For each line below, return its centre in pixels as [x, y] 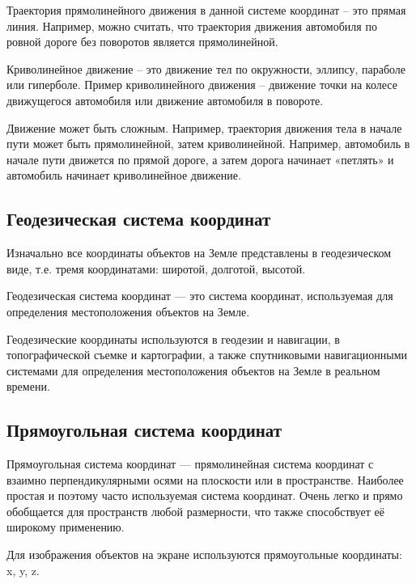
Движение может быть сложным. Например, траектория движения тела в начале [204, 127]
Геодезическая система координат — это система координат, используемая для [200, 296]
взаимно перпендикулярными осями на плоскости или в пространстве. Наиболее [205, 479]
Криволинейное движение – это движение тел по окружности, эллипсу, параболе [206, 68]
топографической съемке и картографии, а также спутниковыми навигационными [207, 355]
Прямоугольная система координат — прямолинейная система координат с [190, 464]
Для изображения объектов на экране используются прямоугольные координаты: [204, 554]
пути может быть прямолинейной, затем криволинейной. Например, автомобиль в [208, 144]
